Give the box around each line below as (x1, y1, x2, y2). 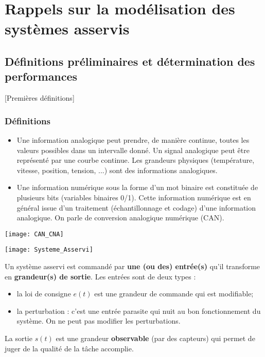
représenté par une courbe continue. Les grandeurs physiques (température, (16, 155, 255, 165)
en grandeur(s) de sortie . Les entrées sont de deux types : (5, 271, 196, 281)
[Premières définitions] (5, 92, 75, 103)
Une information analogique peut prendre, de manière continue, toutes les (16, 134, 250, 145)
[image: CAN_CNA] (5, 230, 64, 238)
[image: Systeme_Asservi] (5, 246, 93, 254)
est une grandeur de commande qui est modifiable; (94, 288, 254, 299)
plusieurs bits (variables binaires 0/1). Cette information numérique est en (16, 192, 251, 202)
